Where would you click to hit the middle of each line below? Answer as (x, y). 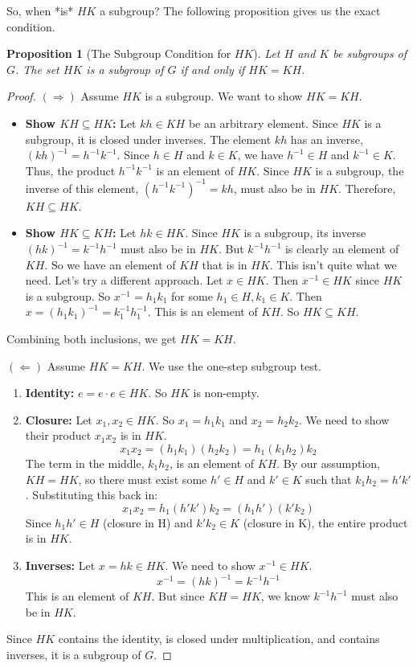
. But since (178, 596)
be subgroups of (370, 53)
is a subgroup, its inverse (305, 233)
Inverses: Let (60, 565)
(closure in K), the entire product (325, 522)
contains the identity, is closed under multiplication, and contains (219, 639)
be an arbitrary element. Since (263, 123)
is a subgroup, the (360, 170)
